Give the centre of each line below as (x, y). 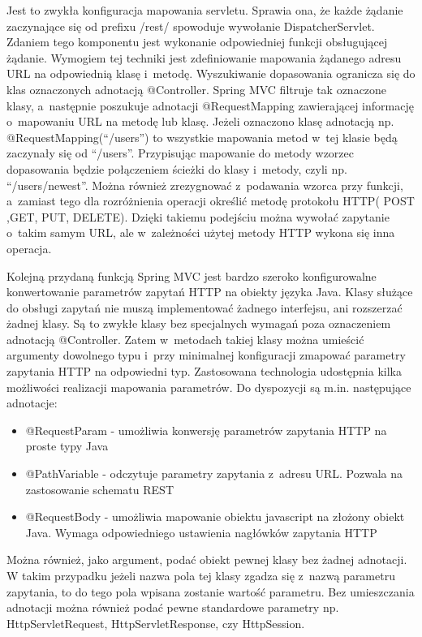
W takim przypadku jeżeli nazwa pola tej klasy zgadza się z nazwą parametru (201, 575)
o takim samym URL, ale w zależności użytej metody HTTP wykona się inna (201, 232)
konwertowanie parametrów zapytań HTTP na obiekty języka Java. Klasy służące (210, 292)
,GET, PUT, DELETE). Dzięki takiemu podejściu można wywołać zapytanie (198, 216)
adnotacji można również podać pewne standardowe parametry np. (173, 607)
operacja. (29, 248)
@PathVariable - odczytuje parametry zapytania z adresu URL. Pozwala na (214, 473)
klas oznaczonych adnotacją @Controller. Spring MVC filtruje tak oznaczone (197, 89)
